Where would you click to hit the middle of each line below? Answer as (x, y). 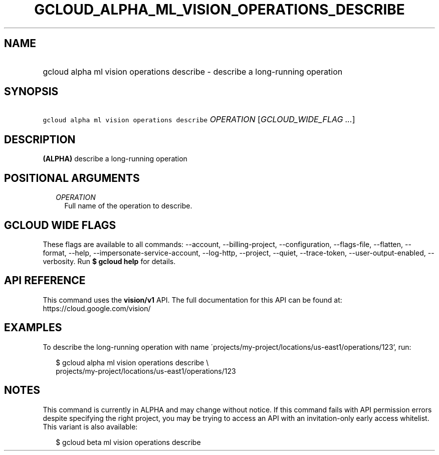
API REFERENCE (45, 281)
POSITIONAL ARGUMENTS (72, 178)
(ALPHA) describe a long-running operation (115, 159)
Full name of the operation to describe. (128, 206)
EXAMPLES (33, 328)
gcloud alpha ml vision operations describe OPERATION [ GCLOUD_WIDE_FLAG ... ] (199, 120)
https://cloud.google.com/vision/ (97, 308)
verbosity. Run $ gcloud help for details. (109, 261)
